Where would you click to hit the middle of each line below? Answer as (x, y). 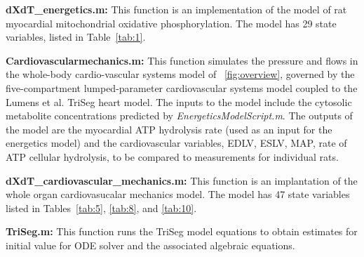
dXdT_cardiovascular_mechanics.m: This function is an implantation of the (182, 180)
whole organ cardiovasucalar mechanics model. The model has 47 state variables (178, 194)
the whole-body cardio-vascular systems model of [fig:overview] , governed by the (180, 74)
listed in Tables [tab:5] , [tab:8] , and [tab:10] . (101, 207)
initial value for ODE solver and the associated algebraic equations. (150, 245)
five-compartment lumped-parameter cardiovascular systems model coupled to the (182, 87)
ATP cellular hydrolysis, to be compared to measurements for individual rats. (172, 156)
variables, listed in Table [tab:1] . (76, 37)
